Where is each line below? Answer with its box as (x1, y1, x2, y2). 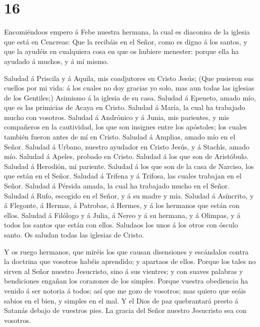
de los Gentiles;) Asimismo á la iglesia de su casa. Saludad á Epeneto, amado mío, (4, 92, 256, 102)
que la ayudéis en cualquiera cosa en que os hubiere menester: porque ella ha (4, 46, 239, 56)
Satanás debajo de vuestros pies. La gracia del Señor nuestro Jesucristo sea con (4, 305, 246, 315)
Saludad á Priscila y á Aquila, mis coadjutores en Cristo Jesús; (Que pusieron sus (4, 72, 254, 83)
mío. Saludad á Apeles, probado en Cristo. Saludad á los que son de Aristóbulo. (4, 151, 248, 161)
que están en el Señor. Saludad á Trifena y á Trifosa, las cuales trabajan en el (4, 170, 241, 181)
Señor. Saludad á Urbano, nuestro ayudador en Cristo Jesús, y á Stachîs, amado (4, 141, 249, 151)
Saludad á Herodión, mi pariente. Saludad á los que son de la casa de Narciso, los (4, 160, 254, 171)
